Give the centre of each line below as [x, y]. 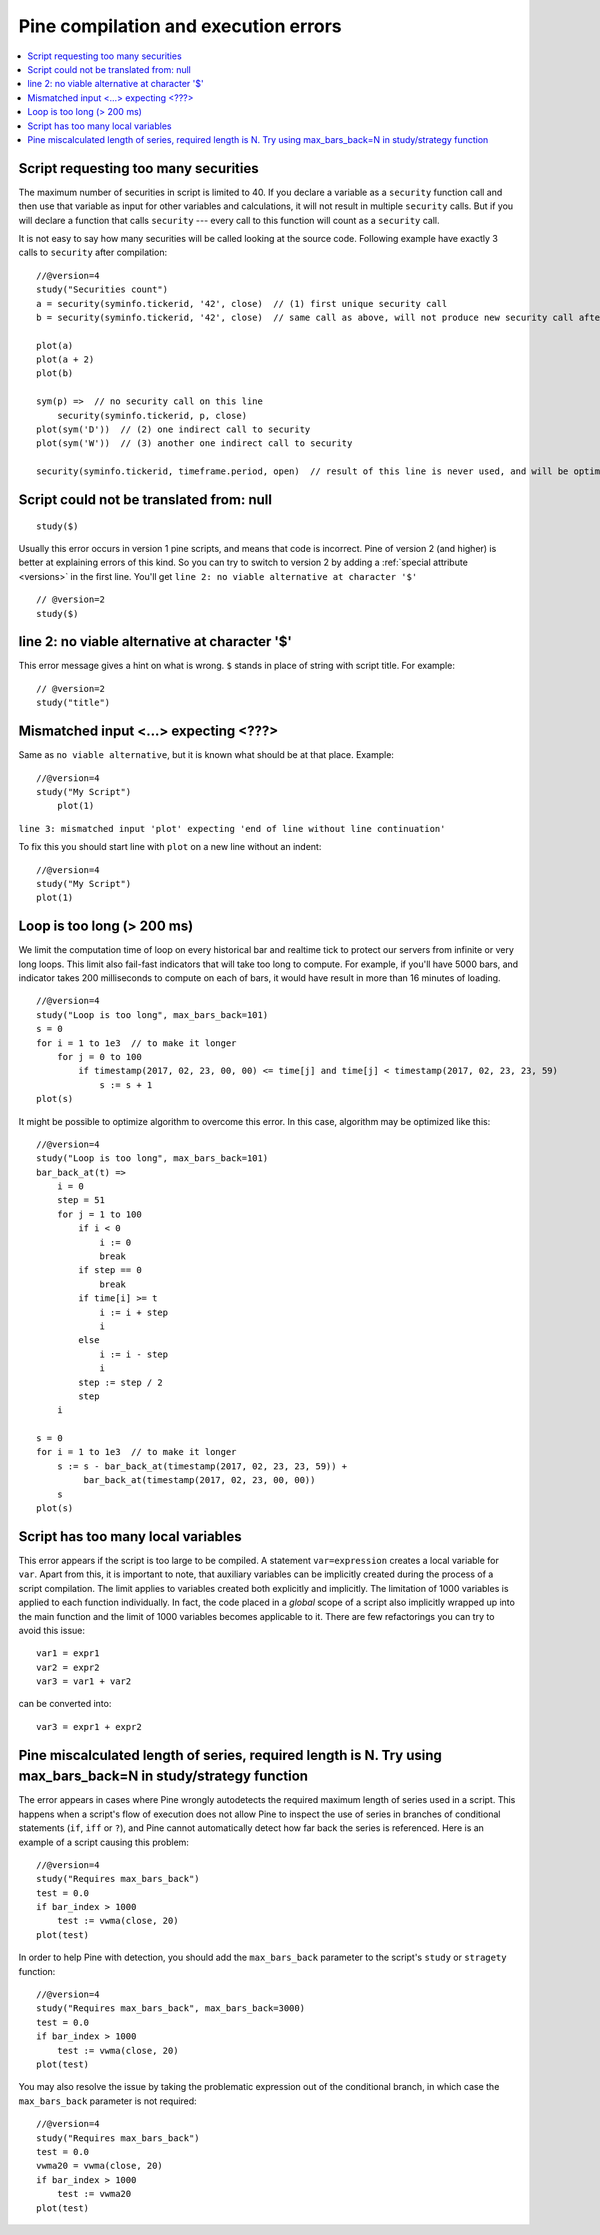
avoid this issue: [51, 1630]
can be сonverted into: [65, 1704]
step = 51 [80, 1200]
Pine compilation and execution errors [180, 26]
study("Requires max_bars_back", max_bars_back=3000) [170, 2008]
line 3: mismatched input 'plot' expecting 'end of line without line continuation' [232, 828]
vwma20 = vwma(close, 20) [100, 2166]
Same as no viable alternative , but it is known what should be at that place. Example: [206, 755]
